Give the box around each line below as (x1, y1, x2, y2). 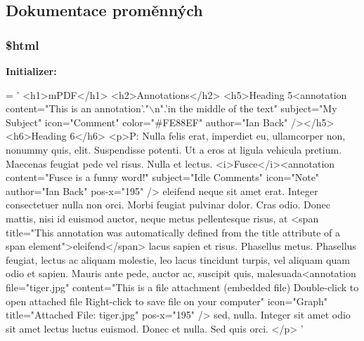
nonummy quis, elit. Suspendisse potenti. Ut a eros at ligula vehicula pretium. (6, 142, 342, 156)
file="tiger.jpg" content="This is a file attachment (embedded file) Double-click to (6, 279, 359, 294)
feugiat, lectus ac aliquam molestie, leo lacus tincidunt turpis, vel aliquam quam (6, 252, 350, 267)
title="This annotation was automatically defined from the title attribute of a (6, 225, 341, 239)
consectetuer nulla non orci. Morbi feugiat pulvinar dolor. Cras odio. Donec (6, 197, 330, 212)
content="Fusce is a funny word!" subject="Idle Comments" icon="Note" (6, 170, 320, 185)
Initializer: (6, 64, 57, 78)
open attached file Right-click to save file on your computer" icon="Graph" (6, 293, 327, 308)
